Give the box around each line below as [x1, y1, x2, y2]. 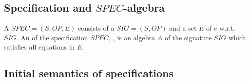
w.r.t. [219, 23, 235, 33]
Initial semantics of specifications [4, 66, 174, 81]
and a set [169, 23, 197, 33]
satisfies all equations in [4, 42, 75, 52]
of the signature [164, 32, 212, 42]
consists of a [78, 23, 115, 33]
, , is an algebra [109, 32, 155, 42]
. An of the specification [16, 32, 88, 42]
